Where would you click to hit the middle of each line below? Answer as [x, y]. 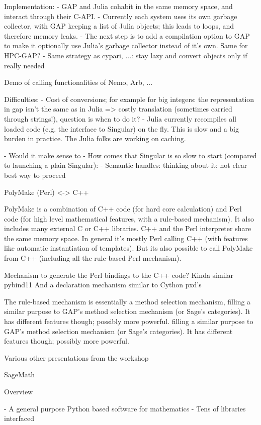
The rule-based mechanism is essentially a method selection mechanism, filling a [127, 301]
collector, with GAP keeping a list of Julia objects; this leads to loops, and [119, 26]
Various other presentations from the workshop [76, 357]
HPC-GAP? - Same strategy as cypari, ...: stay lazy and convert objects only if [126, 55]
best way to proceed [35, 175]
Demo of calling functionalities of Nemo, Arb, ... [78, 82]
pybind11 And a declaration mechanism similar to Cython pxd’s [103, 285]
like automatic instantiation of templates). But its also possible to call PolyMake [128, 248]
